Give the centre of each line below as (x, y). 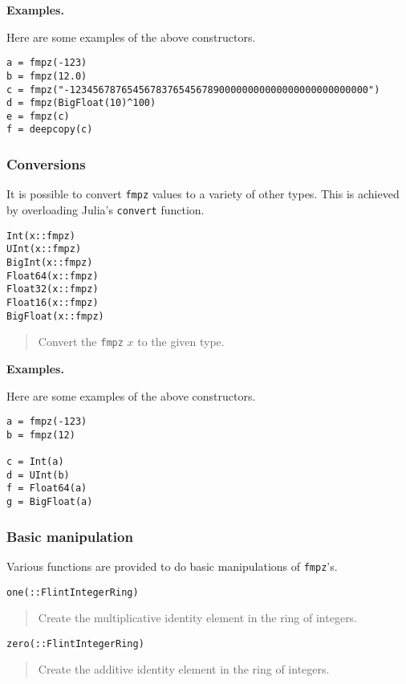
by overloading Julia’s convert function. (106, 210)
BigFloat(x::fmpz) (55, 316)
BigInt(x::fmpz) (50, 262)
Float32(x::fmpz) (53, 289)
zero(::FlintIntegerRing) (75, 643)
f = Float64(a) (47, 489)
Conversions (46, 164)
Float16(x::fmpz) (53, 302)
